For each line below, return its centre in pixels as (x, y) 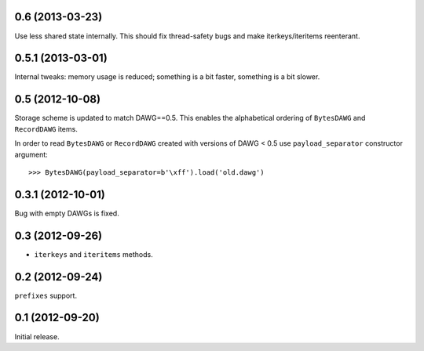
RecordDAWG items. (46, 128)
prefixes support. (46, 295)
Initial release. (37, 336)
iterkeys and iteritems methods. (93, 254)
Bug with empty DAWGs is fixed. (67, 213)
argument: (31, 154)
